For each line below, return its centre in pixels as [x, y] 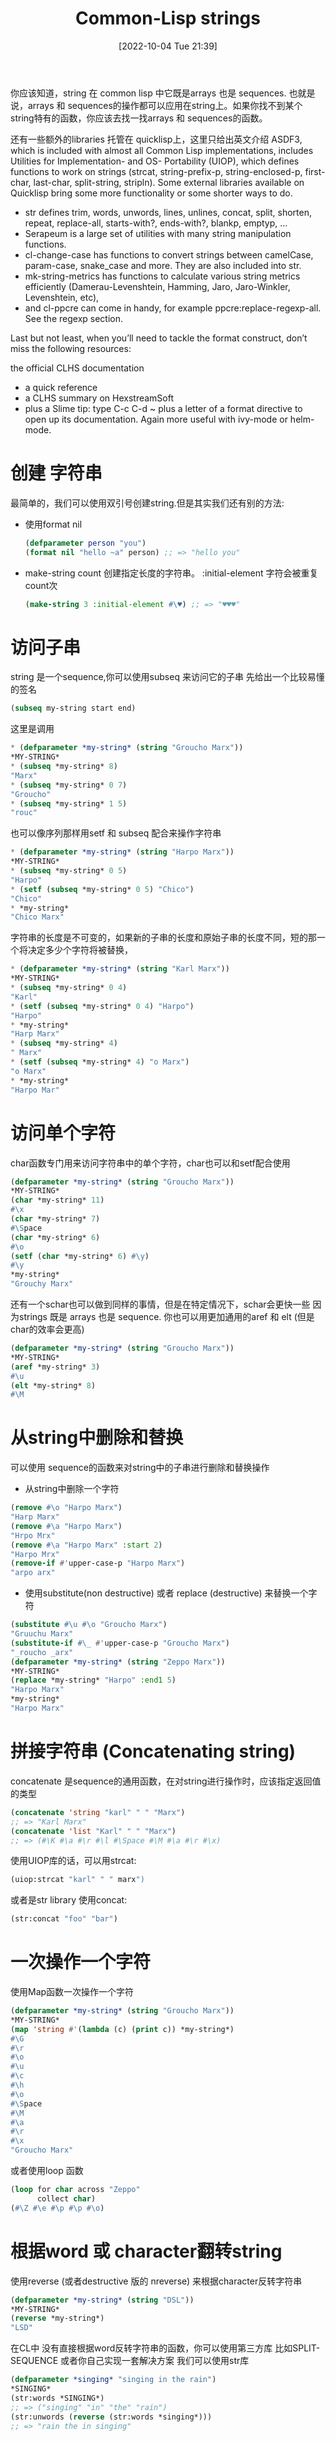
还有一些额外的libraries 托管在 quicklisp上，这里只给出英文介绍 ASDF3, [156, 139]
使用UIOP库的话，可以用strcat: [73, 1861]
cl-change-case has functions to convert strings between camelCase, [169, 254]
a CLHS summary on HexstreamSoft [99, 398]
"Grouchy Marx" [42, 1284]
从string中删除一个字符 [72, 1489]
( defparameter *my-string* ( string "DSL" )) [102, 2300]
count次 [41, 585]
